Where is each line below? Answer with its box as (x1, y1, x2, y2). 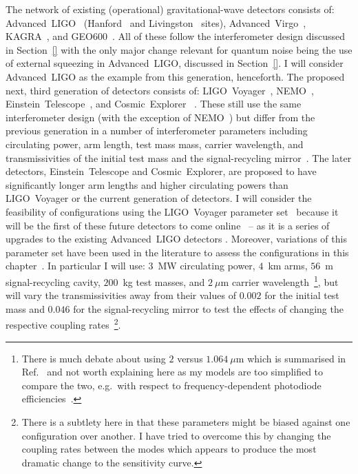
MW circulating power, (158, 258, 255, 273)
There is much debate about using (21, 351, 166, 365)
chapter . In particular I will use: (6, 258, 145, 273)
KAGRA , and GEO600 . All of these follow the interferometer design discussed (6, 29, 346, 43)
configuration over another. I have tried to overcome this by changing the (21, 428, 331, 442)
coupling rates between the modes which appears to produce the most (21, 442, 317, 456)
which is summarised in (247, 351, 346, 365)
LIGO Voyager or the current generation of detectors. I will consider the (6, 191, 312, 205)
